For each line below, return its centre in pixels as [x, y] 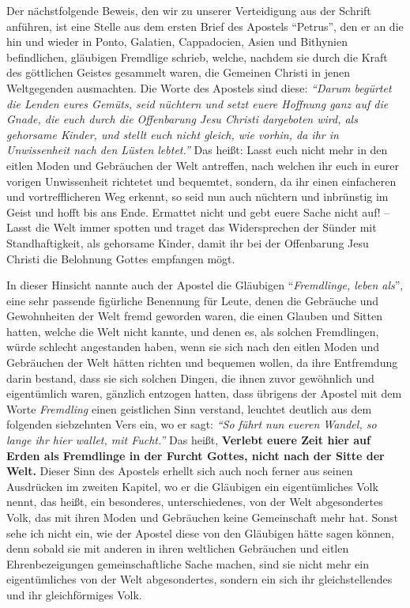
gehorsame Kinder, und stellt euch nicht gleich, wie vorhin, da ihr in [173, 134]
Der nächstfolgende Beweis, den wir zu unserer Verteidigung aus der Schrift [189, 10]
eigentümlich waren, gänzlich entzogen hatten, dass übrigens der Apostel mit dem [204, 393]
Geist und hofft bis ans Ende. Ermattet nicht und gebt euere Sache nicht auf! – [198, 211]
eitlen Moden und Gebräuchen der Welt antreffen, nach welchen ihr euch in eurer [203, 165]
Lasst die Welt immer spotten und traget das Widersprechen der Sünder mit [192, 227]
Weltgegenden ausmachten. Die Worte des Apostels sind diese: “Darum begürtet [199, 87]
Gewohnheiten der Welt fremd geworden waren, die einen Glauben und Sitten [194, 316]
